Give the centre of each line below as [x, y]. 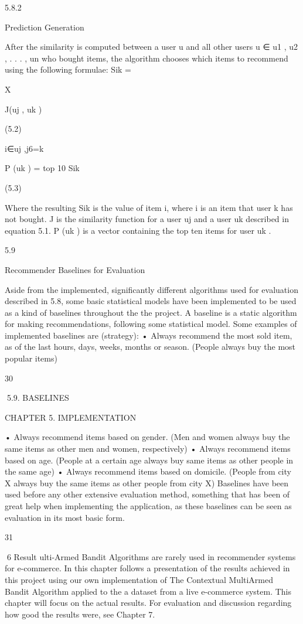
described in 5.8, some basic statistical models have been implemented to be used [151, 301]
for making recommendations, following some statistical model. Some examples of [151, 324]
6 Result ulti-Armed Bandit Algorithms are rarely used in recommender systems [151, 556]
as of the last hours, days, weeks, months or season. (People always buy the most [150, 347]
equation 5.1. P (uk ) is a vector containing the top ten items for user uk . [138, 230]
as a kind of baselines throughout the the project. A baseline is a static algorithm [151, 312]
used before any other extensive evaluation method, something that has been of [147, 494]
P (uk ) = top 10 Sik [42, 168]
